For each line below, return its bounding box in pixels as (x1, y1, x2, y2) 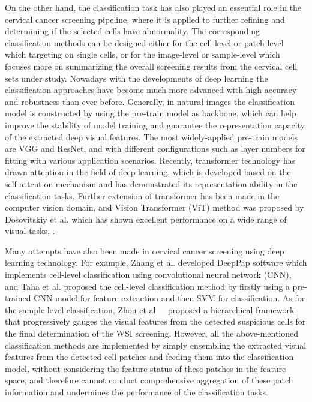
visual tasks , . (5, 224, 55, 237)
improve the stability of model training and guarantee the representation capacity (5, 118, 305, 131)
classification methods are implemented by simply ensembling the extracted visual (5, 338, 307, 351)
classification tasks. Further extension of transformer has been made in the (5, 189, 280, 202)
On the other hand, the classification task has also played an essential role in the (5, 1, 302, 13)
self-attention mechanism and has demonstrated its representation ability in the (5, 177, 298, 190)
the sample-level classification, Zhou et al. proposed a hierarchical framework (5, 303, 295, 316)
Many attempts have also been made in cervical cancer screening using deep (5, 244, 284, 257)
